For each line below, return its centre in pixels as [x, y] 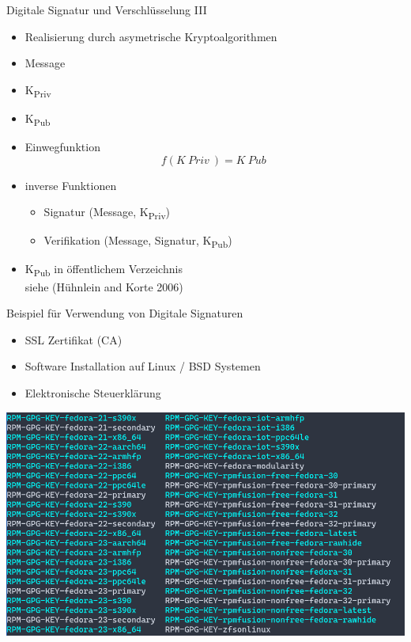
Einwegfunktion [62, 147]
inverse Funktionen [71, 185]
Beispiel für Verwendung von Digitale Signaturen [125, 313]
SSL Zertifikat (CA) [74, 339]
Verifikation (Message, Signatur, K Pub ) [138, 241]
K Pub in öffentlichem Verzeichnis [104, 270]
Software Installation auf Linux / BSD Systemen [143, 366]
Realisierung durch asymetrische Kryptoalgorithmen [151, 36]
